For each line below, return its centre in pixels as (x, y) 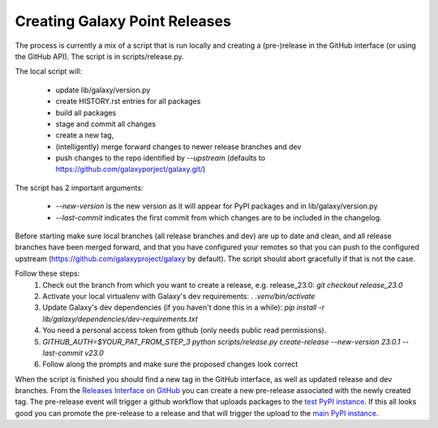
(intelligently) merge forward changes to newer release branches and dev (178, 147)
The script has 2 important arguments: (79, 187)
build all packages (86, 113)
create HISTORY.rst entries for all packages (128, 101)
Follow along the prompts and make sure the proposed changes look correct (170, 364)
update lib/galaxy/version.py (103, 90)
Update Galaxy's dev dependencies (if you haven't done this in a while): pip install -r (183, 307)
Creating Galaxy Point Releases (123, 21)
